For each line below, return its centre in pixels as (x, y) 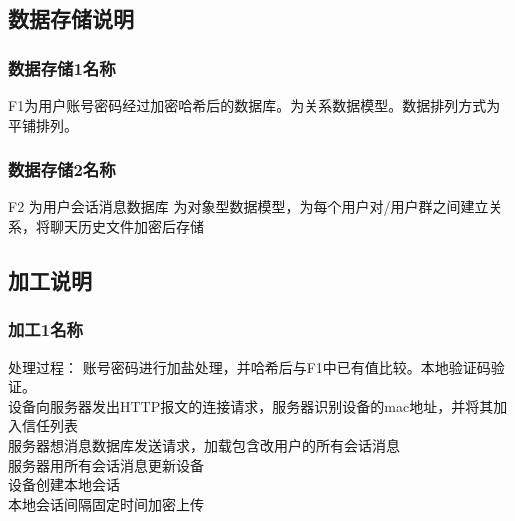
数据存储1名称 (62, 67)
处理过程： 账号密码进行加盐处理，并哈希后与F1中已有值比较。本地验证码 (249, 366)
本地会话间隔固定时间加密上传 (106, 503)
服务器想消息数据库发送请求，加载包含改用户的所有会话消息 (204, 444)
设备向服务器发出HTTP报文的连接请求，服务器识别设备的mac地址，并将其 (251, 405)
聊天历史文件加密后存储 (126, 226)
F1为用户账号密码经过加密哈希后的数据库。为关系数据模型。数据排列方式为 (254, 105)
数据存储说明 (71, 18)
